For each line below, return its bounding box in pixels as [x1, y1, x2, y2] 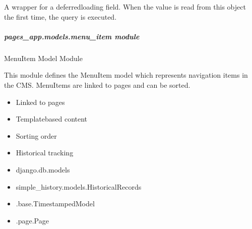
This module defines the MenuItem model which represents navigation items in [4, 70, 248, 80]
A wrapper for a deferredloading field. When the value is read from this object [4, 2, 246, 12]
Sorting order [16, 130, 57, 141]
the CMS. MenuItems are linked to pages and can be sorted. [4, 79, 191, 90]
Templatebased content [16, 113, 88, 124]
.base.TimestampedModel [16, 198, 95, 209]
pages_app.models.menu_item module [4, 31, 140, 41]
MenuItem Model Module [4, 52, 83, 63]
